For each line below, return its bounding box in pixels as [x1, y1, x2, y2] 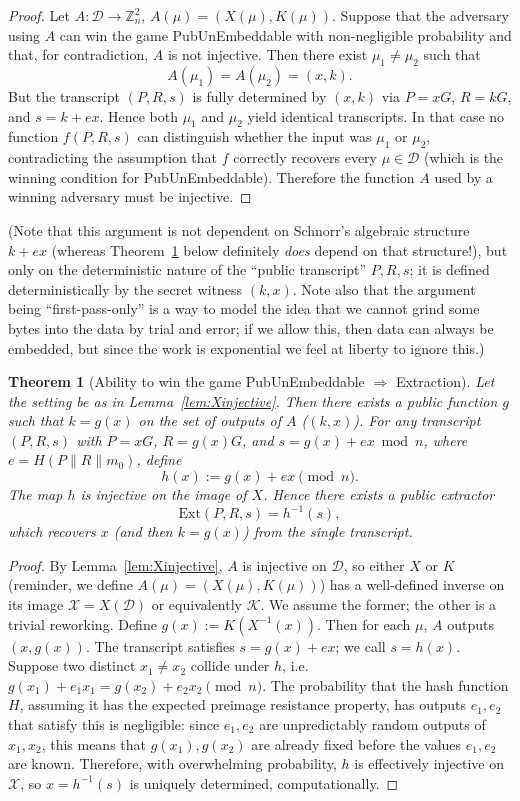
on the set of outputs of [138, 410, 282, 431]
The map [8, 484, 63, 505]
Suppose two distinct [8, 655, 136, 676]
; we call [335, 635, 386, 656]
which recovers [8, 521, 96, 542]
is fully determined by [192, 85, 327, 106]
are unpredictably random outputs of [259, 713, 486, 734]
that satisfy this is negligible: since [8, 713, 220, 734]
